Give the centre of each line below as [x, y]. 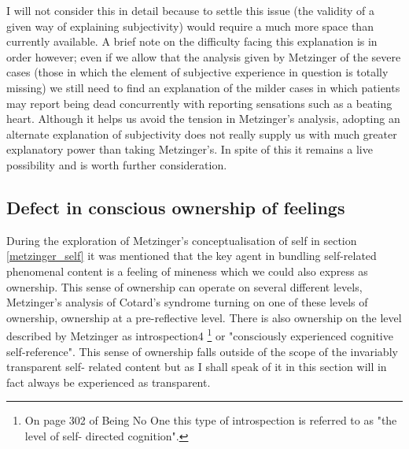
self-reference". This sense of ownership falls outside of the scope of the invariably [202, 351]
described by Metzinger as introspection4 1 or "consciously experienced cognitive [200, 334]
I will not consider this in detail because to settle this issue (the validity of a [190, 10]
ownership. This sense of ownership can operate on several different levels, [184, 286]
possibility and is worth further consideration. [117, 164]
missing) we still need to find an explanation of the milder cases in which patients [203, 87]
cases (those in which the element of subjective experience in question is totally [197, 72]
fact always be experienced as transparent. [109, 382]
